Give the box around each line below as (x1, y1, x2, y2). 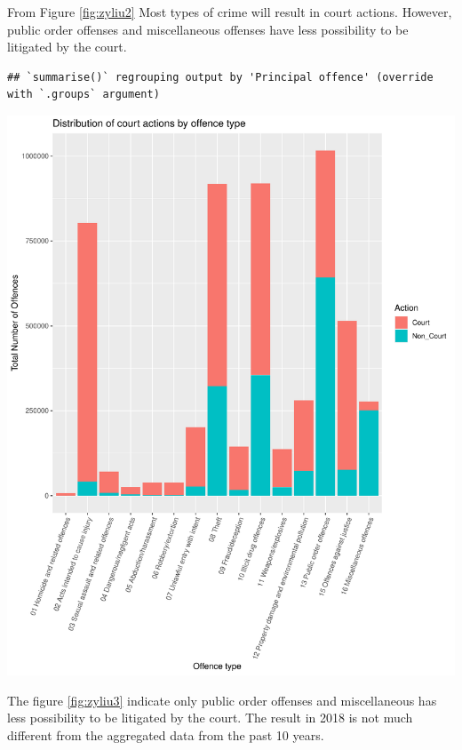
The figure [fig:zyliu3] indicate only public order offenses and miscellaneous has (7, 690, 437, 709)
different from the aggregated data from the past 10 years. (7, 725, 324, 744)
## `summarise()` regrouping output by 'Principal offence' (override (7, 70, 434, 84)
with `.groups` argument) (7, 88, 160, 101)
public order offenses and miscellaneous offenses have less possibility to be (7, 20, 409, 38)
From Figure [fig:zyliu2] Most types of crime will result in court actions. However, (7, 3, 452, 20)
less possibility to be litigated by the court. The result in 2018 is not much (7, 708, 413, 727)
